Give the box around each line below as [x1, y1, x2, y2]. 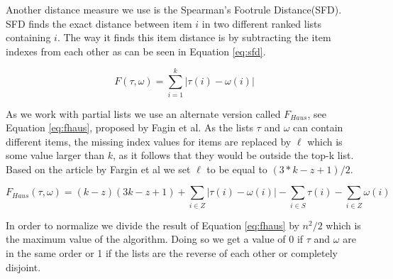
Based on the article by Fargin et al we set [6, 161, 191, 176]
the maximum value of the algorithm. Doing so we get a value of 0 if [6, 231, 304, 246]
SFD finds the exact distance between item [6, 16, 192, 31]
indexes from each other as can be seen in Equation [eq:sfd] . [6, 43, 266, 58]
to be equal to [206, 161, 267, 176]
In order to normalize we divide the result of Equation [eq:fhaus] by [6, 217, 299, 232]
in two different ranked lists [201, 16, 322, 31]
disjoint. [6, 259, 41, 274]
